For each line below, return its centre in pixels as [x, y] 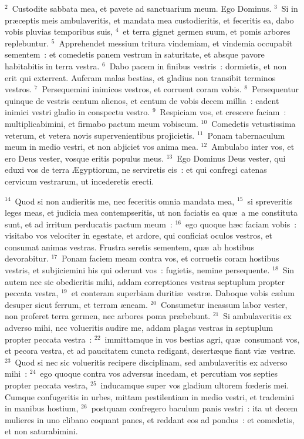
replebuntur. [27, 43]
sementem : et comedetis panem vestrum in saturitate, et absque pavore [135, 54]
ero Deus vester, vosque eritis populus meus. [85, 158]
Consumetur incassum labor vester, [224, 304]
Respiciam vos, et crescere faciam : [223, 112]
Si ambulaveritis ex [257, 316]
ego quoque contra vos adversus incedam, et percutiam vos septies [159, 373]
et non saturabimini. [41, 431]
